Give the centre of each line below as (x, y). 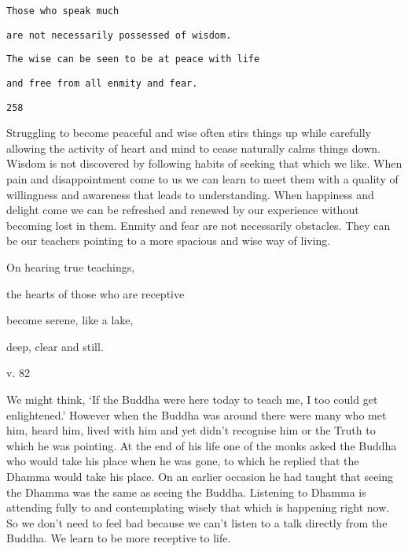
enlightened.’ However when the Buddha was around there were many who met (197, 414)
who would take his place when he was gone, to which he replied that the (183, 461)
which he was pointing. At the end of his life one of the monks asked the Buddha (202, 445)
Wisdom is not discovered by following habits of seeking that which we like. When (204, 163)
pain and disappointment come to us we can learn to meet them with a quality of (202, 179)
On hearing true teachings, (71, 267)
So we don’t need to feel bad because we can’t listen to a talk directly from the (197, 522)
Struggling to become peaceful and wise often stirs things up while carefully (189, 133)
